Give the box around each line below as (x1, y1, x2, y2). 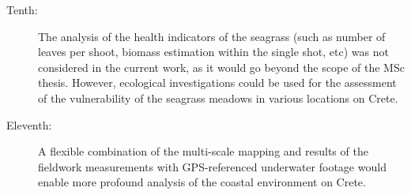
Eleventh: (6, 116, 52, 133)
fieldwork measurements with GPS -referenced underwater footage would (38, 158, 386, 174)
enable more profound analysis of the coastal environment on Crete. (38, 174, 366, 190)
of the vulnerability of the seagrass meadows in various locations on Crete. (38, 89, 398, 106)
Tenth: (6, 2, 38, 17)
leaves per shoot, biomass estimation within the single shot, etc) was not (38, 43, 389, 60)
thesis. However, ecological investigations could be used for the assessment (38, 74, 397, 91)
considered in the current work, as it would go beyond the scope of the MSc (38, 58, 405, 75)
